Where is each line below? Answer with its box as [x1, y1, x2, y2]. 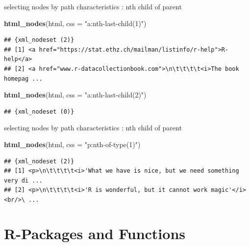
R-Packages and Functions [4, 223, 185, 243]
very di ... [4, 177, 43, 184]
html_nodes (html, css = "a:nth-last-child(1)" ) [4, 18, 147, 28]
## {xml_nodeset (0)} [4, 108, 75, 115]
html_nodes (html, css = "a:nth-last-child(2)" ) [4, 90, 147, 100]
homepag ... [4, 75, 43, 82]
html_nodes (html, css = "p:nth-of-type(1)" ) [4, 139, 141, 149]
